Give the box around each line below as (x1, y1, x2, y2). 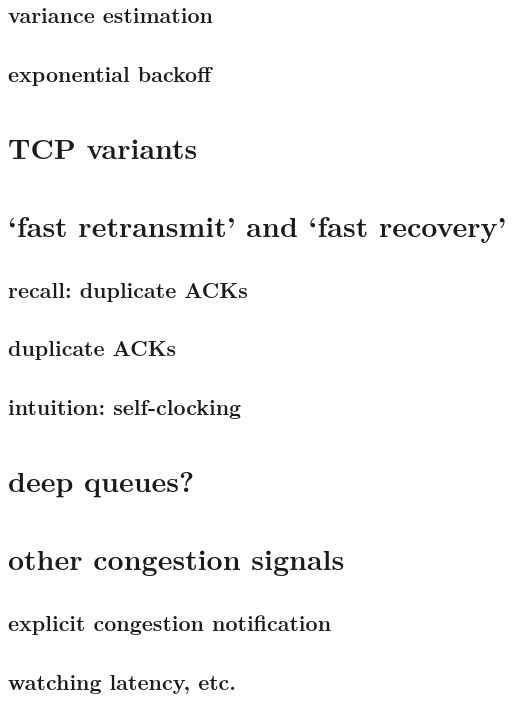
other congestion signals (8, 538, 345, 579)
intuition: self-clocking (8, 391, 242, 422)
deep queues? (8, 459, 195, 500)
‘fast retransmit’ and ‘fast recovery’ (8, 205, 507, 246)
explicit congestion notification (8, 606, 332, 637)
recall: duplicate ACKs (8, 273, 248, 304)
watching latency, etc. (8, 665, 237, 696)
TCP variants (8, 126, 198, 167)
